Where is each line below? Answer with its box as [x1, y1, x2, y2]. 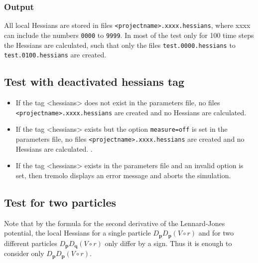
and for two [198, 228, 234, 238]
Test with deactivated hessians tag [4, 74, 185, 89]
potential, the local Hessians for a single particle [4, 228, 151, 238]
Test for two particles [4, 194, 117, 210]
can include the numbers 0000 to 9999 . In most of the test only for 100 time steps [4, 29, 254, 40]
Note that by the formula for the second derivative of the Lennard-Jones [4, 218, 225, 228]
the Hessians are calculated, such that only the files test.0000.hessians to [4, 39, 236, 50]
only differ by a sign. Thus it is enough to [105, 238, 232, 248]
